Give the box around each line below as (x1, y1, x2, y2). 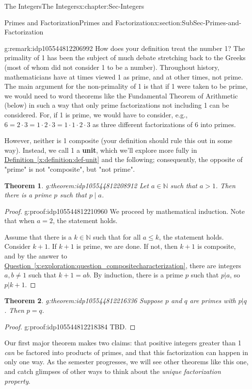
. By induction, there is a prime (89, 270, 183, 280)
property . (4, 375, 31, 386)
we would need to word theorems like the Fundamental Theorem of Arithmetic (4, 90, 238, 100)
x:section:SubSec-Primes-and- (154, 17, 241, 27)
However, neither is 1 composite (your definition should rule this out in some (4, 135, 233, 146)
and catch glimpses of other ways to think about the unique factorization (4, 366, 221, 376)
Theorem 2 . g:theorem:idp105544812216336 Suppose (4, 295, 163, 306)
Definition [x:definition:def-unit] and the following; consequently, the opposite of (4, 154, 243, 164)
